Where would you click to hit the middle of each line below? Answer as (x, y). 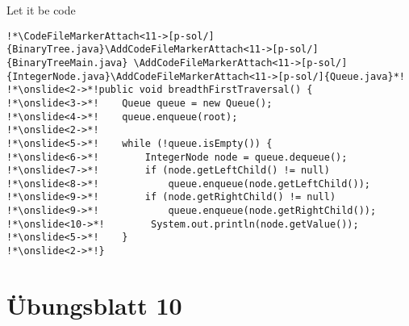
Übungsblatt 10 (94, 305)
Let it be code (41, 10)
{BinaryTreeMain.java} (67, 63)
